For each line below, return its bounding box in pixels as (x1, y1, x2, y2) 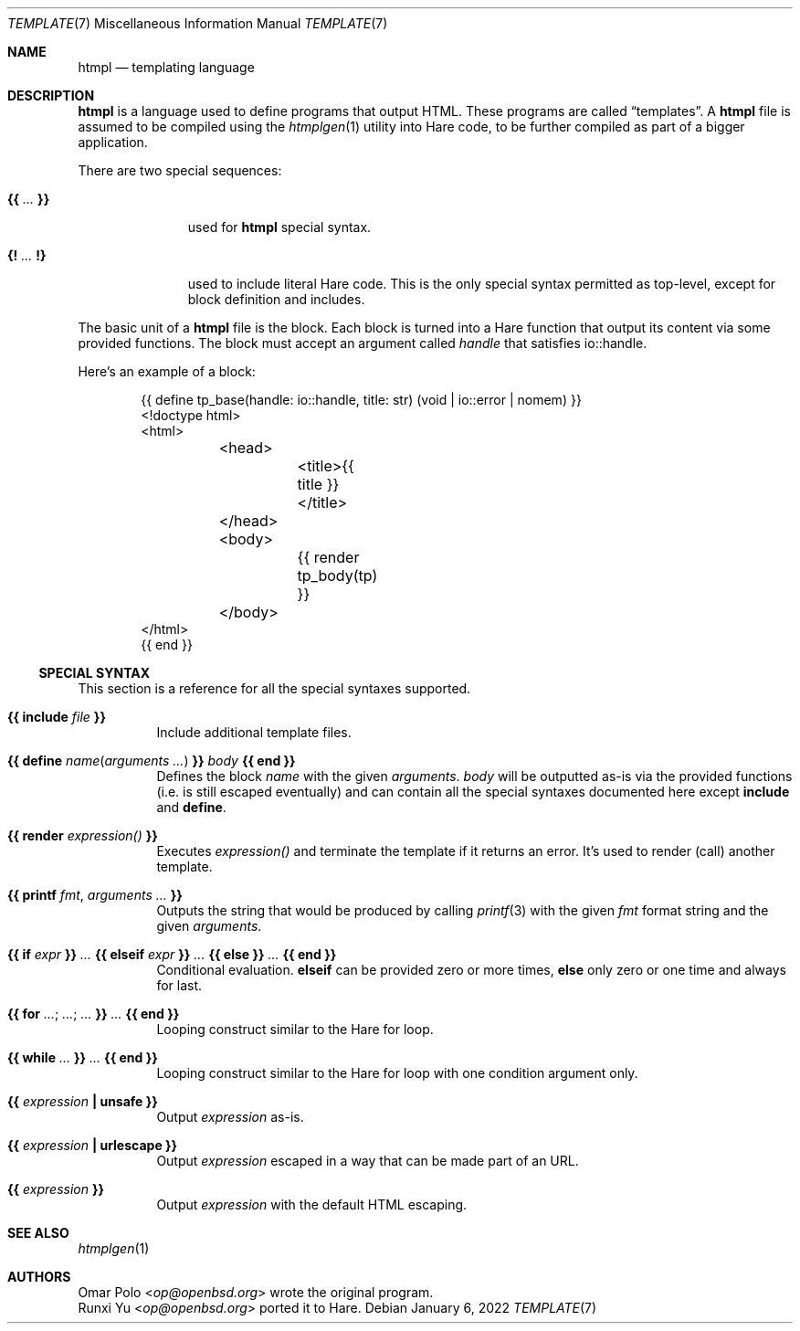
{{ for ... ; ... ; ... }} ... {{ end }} (7, 1006, 180, 1021)
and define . (156, 799, 226, 815)
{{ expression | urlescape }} (7, 1137, 178, 1153)
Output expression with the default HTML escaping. (156, 1197, 468, 1212)
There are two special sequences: (78, 163, 282, 178)
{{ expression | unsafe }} (7, 1093, 158, 1109)
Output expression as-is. (156, 1109, 304, 1125)
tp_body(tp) (297, 566, 378, 585)
